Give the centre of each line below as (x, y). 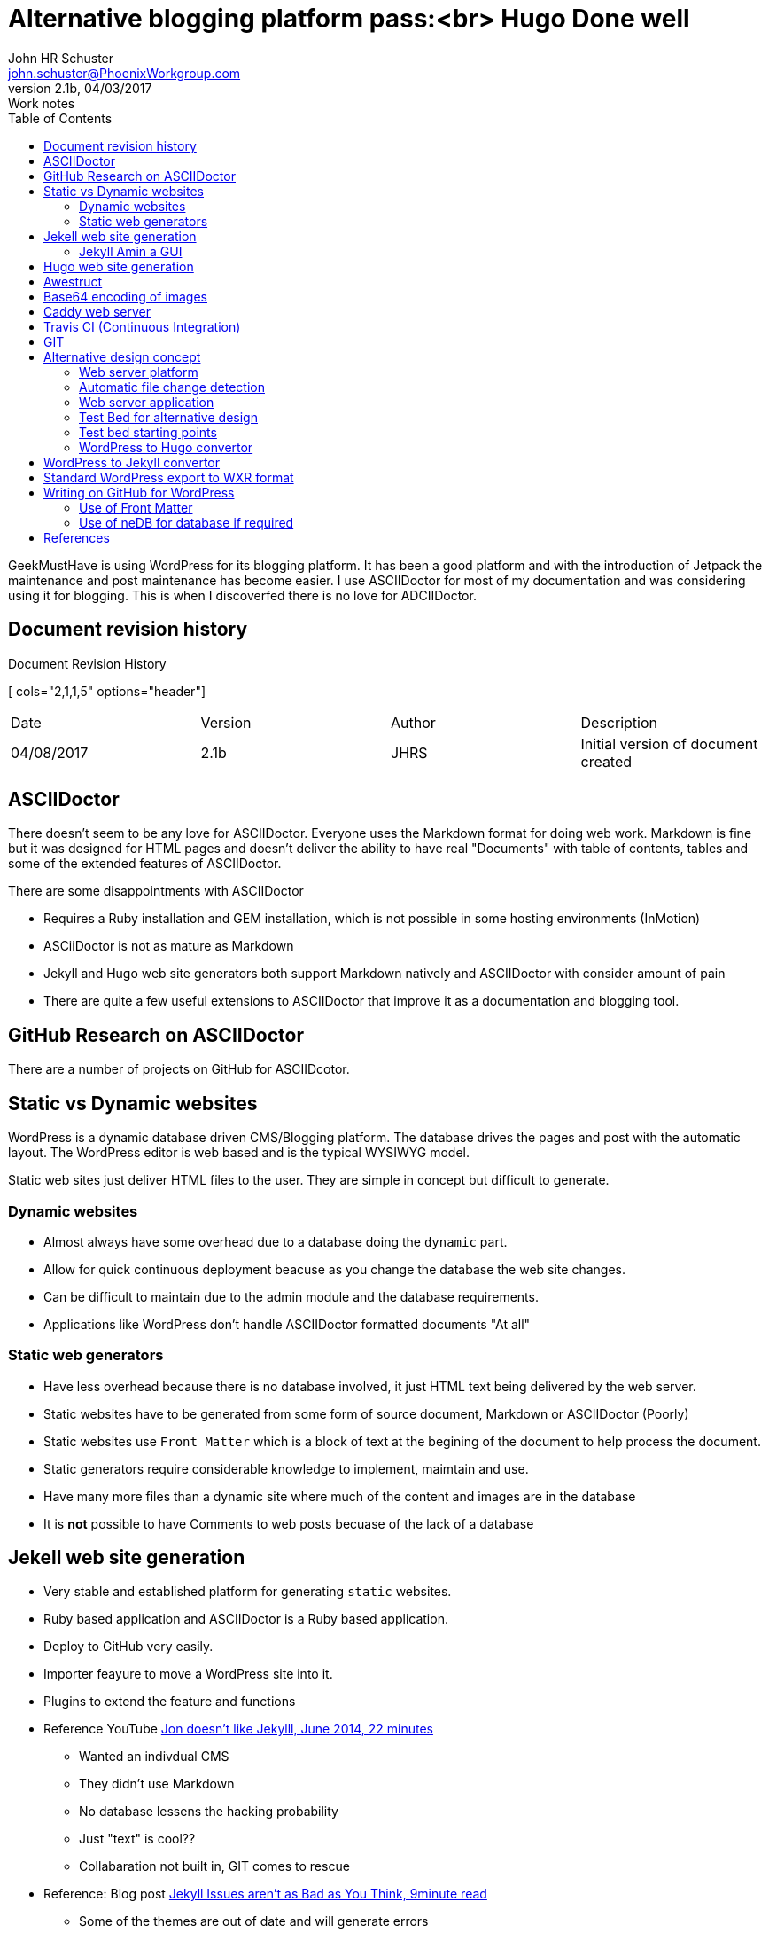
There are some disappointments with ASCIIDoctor (156, 891)
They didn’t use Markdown (157, 1784)
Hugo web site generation (119, 266)
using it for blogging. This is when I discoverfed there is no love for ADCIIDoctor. (242, 595)
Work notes (42, 103)
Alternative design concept (122, 356)
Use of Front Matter (136, 507)
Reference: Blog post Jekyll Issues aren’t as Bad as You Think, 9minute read (265, 1894)
